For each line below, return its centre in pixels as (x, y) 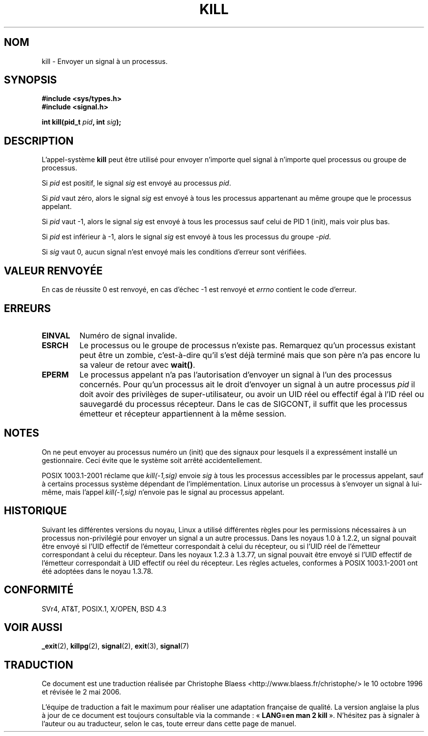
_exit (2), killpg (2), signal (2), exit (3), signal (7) (115, 646)
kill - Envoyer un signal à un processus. (105, 61)
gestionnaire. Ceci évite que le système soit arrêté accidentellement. (152, 460)
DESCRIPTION (39, 141)
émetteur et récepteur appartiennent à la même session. (183, 413)
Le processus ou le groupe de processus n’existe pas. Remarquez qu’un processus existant (247, 345)
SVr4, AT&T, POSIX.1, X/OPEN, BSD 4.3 (104, 609)
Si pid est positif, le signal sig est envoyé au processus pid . (136, 183)
